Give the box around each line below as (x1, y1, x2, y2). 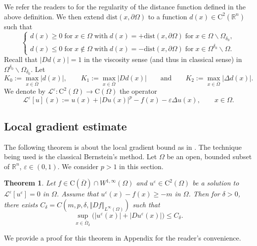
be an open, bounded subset (167, 151, 252, 162)
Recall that (4, 54, 38, 64)
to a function (148, 11, 187, 21)
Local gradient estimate (4, 118, 127, 133)
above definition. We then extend (4, 11, 104, 21)
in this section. (119, 161, 164, 171)
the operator (119, 86, 157, 96)
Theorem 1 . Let (4, 178, 56, 188)
